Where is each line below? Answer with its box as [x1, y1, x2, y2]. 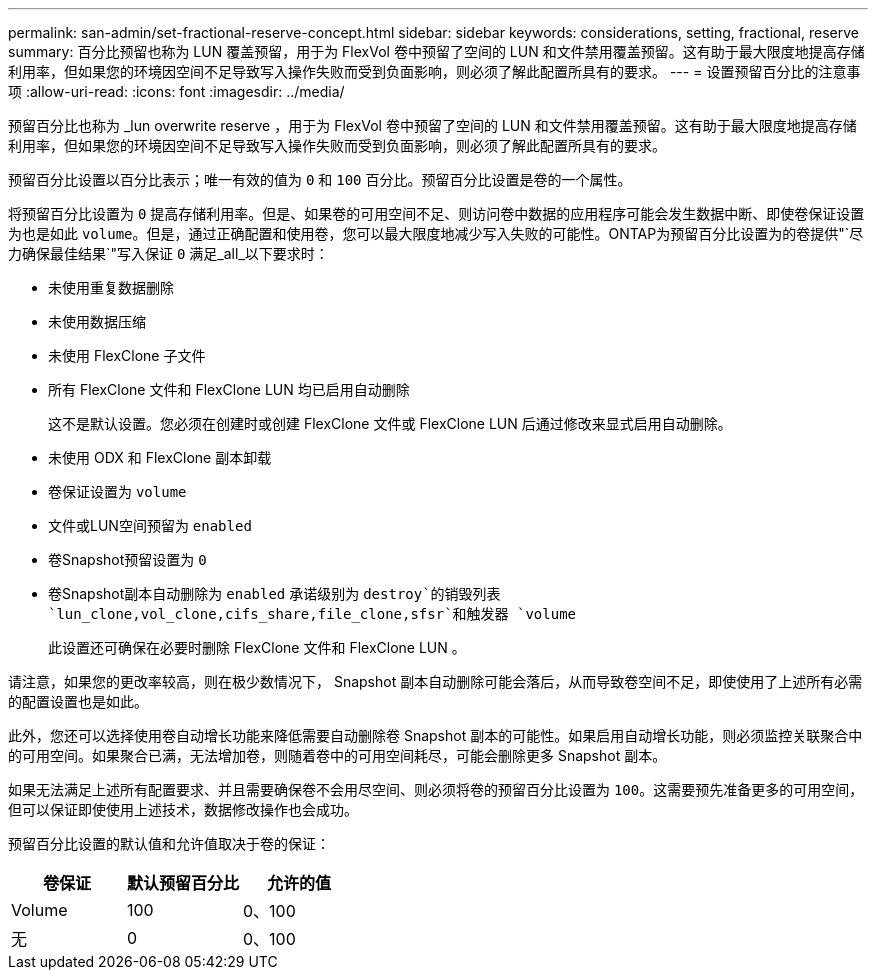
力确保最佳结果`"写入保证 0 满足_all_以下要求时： [8, 245, 329, 262]
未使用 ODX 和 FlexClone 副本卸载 [48, 449, 272, 466]
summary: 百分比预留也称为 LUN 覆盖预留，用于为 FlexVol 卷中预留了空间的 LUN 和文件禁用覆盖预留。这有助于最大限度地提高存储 [8, 43, 865, 60]
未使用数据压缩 [48, 313, 146, 330]
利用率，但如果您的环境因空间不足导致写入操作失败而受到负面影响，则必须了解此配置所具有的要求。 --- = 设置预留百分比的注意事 [8, 63, 861, 80]
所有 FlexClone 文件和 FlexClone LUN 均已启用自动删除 [48, 381, 410, 398]
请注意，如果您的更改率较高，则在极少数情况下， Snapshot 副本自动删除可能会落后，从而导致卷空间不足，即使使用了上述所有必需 [8, 673, 863, 690]
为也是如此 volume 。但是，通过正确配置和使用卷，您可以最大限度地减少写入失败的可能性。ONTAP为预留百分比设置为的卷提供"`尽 [8, 225, 864, 242]
